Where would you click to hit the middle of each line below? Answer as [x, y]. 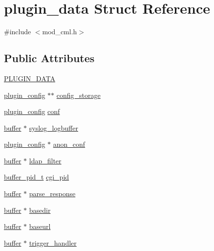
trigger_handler [53, 242]
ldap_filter [45, 160]
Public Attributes [49, 58]
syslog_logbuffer [53, 127]
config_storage [78, 95]
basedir [40, 210]
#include [18, 32]
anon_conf [69, 144]
